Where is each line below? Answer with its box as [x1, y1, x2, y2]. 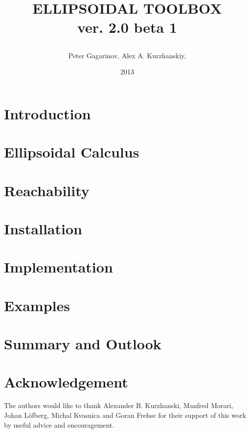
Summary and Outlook [4, 334, 161, 353]
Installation [4, 218, 82, 238]
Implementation [4, 257, 113, 277]
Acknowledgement [4, 372, 128, 392]
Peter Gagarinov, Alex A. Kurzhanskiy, [68, 50, 186, 60]
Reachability [4, 180, 90, 200]
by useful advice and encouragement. [4, 419, 114, 430]
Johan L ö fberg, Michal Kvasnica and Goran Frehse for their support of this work [4, 410, 246, 420]
